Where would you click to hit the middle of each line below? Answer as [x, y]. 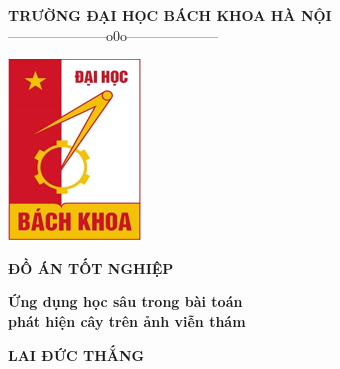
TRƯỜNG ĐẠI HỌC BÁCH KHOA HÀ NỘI [170, 15]
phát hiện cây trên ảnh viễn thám [127, 320]
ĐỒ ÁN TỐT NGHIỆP [91, 267]
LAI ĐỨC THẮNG [76, 354]
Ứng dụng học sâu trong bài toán [125, 301]
